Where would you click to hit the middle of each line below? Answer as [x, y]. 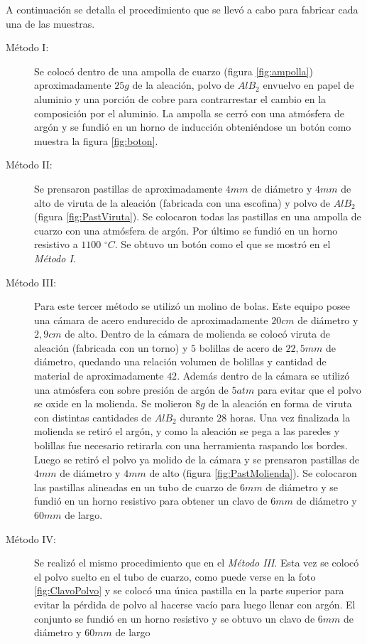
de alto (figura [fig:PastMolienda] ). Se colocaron [253, 473]
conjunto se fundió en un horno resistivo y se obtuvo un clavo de [175, 618]
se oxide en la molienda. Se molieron [113, 403]
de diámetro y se [302, 487]
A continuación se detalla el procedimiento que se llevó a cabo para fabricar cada [182, 9]
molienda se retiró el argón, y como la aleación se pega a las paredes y [187, 431]
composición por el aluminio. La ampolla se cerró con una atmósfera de [189, 113]
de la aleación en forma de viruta [280, 403]
